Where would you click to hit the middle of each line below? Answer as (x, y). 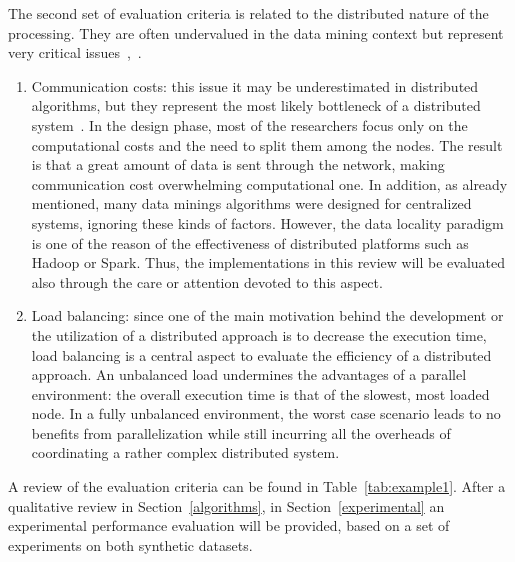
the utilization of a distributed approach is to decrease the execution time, (259, 334)
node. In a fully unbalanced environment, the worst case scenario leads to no (266, 413)
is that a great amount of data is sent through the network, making (238, 164)
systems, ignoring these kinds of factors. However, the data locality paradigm (267, 222)
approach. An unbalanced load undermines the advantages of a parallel (249, 374)
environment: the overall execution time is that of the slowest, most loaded (260, 393)
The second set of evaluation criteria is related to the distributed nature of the (248, 13)
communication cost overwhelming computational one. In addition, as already (269, 183)
